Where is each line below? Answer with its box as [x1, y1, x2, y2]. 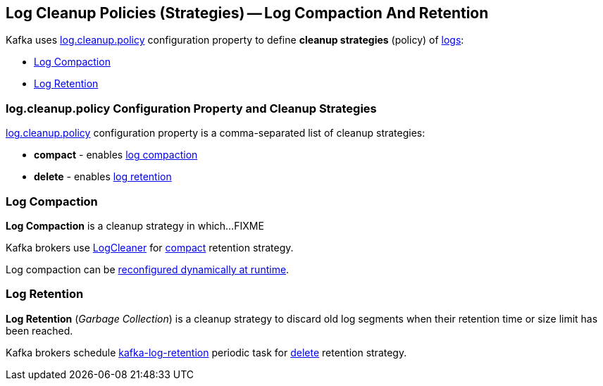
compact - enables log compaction [34, 149, 198, 161]
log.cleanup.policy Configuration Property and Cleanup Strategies [6, 101, 377, 116]
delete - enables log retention [34, 170, 172, 183]
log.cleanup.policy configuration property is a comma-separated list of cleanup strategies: [6, 127, 425, 139]
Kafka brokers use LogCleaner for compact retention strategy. [6, 241, 294, 254]
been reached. [6, 324, 73, 337]
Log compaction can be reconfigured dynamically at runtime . [6, 263, 290, 275]
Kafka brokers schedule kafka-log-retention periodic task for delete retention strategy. [6, 346, 407, 359]
